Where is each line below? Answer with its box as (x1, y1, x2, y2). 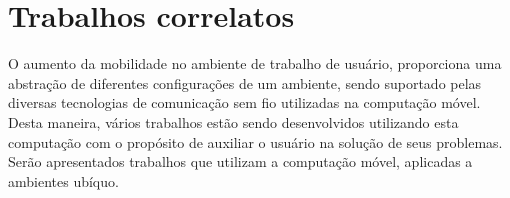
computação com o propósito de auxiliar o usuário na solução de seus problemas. (8, 131, 503, 152)
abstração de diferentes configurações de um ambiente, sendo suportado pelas (8, 72, 482, 93)
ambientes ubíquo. (8, 170, 119, 191)
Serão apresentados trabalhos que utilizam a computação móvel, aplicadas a (8, 151, 473, 172)
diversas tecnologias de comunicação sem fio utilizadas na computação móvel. (8, 92, 481, 113)
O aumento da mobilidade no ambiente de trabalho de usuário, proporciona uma (8, 53, 502, 74)
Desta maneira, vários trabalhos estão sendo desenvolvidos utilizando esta (8, 111, 459, 132)
